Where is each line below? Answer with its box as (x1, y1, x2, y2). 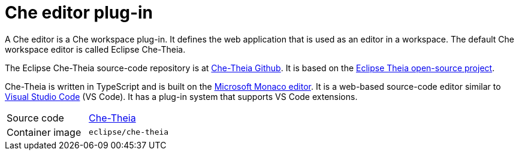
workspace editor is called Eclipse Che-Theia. (5, 44, 186, 54)
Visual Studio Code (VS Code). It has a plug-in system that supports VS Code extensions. (5, 91, 358, 102)
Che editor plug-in (5, 2, 153, 23)
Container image (7, 126, 82, 138)
